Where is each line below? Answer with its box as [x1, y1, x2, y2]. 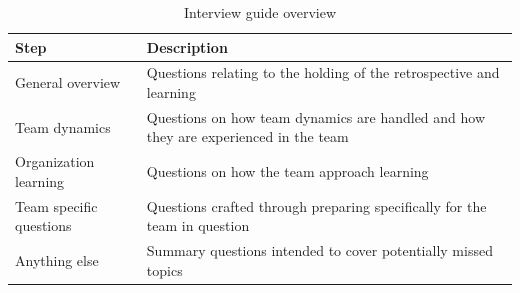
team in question [146, 215, 250, 236]
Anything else [15, 249, 99, 270]
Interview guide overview [183, 2, 337, 22]
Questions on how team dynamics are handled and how [146, 106, 486, 127]
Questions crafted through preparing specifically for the [146, 195, 487, 216]
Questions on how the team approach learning [146, 161, 429, 182]
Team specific [15, 195, 98, 216]
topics [146, 259, 183, 280]
